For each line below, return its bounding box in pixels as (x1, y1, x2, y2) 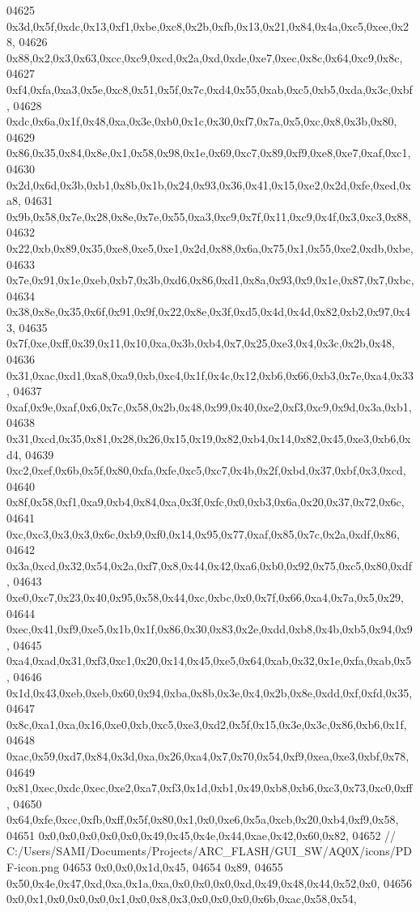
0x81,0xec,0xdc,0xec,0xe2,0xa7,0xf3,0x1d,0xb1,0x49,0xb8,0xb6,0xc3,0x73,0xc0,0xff (6, 779, 413, 796)
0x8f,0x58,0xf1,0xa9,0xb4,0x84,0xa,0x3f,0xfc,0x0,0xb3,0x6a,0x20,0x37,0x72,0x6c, (6, 493, 405, 510)
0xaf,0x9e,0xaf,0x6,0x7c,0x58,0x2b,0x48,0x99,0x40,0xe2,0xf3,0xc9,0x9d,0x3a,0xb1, (6, 398, 412, 415)
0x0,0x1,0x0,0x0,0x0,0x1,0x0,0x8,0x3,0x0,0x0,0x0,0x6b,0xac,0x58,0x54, (6, 890, 357, 907)
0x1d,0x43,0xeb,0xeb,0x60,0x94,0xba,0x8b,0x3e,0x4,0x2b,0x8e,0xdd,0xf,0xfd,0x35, (6, 684, 413, 701)
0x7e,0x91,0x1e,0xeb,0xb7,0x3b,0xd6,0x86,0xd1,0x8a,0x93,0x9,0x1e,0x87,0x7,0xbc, (6, 271, 414, 288)
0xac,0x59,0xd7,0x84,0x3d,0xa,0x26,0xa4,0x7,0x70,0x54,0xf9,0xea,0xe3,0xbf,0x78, (6, 747, 409, 764)
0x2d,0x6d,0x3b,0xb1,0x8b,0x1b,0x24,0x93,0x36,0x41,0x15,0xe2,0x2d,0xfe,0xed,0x (6, 176, 411, 193)
